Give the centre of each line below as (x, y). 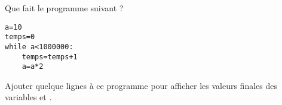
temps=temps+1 (50, 57)
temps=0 (20, 37)
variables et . (28, 97)
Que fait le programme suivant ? (64, 8)
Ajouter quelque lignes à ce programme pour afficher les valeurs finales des (141, 85)
